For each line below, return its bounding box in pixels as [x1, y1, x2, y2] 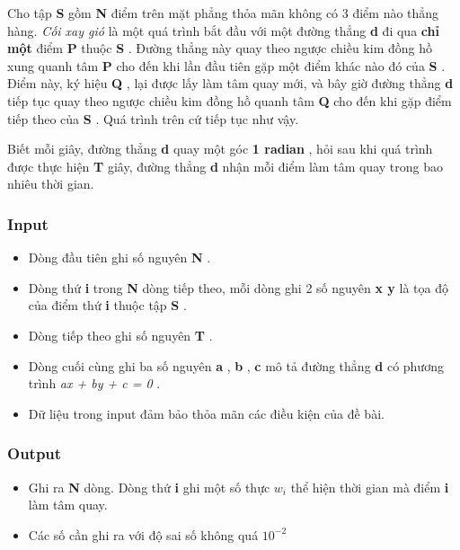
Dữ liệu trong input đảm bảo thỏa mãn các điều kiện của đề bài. [28, 404, 385, 422]
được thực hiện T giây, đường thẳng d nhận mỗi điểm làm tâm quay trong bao [7, 156, 443, 175]
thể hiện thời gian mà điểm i [290, 477, 449, 496]
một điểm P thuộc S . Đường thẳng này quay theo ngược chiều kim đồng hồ [7, 39, 432, 58]
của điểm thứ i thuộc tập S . [28, 296, 187, 315]
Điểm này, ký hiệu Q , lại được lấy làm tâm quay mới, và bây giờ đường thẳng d [7, 74, 454, 93]
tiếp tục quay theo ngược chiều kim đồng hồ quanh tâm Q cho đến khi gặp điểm [7, 91, 452, 110]
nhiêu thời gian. [7, 174, 94, 193]
